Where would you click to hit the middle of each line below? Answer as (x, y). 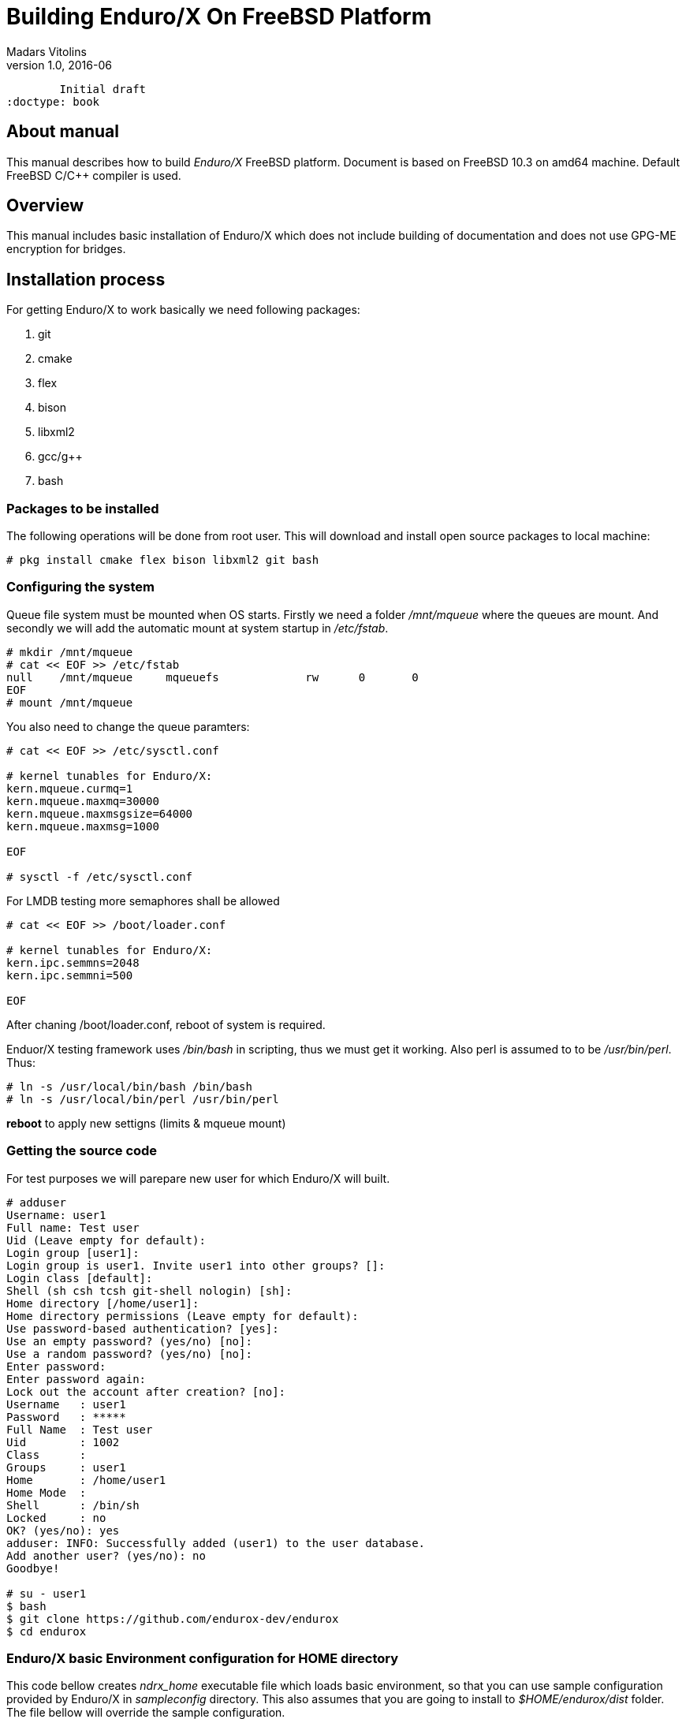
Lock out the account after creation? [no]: (146, 1391)
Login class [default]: (80, 1278)
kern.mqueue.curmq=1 (70, 788)
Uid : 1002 (63, 1442)
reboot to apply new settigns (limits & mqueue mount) (146, 1123)
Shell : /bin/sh (73, 1505)
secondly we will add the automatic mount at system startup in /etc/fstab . (198, 628)
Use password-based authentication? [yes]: (143, 1328)
